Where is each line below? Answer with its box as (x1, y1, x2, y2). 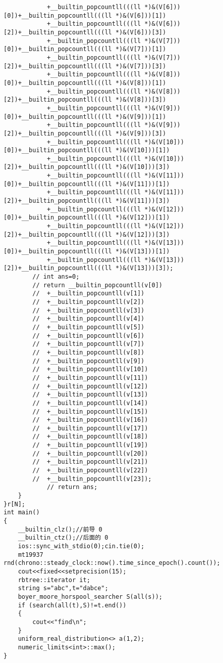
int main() (4, 509, 40, 516)
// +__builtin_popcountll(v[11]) (32, 374, 148, 381)
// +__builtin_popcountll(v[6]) (32, 332, 145, 339)
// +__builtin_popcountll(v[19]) (32, 441, 148, 449)
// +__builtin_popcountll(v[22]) (32, 467, 148, 474)
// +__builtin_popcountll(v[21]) (32, 458, 148, 466)
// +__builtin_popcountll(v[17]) (32, 424, 148, 432)
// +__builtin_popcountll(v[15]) (32, 408, 148, 415)
